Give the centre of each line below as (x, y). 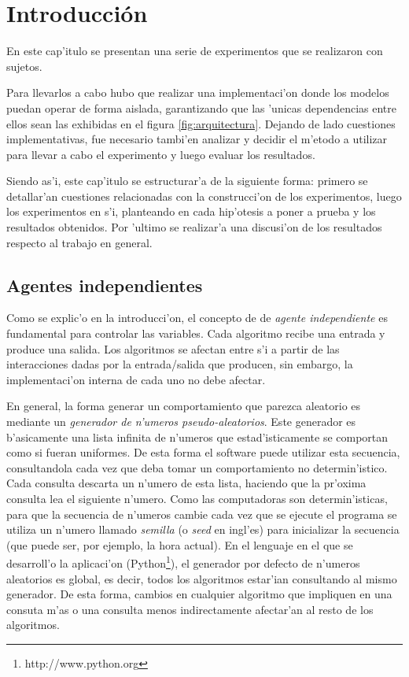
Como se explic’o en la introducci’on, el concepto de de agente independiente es (197, 318)
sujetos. (24, 66)
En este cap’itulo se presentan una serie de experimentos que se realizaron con (195, 51)
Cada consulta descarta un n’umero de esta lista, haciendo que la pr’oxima (186, 483)
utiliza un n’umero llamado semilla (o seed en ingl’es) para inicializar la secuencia (203, 529)
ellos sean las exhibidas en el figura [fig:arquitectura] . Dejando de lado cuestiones (201, 123)
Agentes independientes (105, 285)
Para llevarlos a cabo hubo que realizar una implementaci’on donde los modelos (198, 92)
